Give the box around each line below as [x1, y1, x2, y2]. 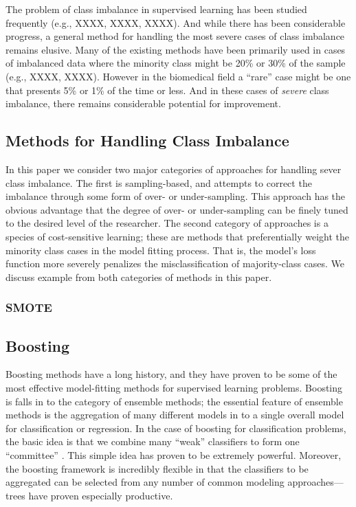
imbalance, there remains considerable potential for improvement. [5, 96, 281, 111]
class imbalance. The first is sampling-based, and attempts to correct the [5, 175, 312, 190]
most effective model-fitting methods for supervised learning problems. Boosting [5, 380, 343, 394]
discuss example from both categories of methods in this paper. [5, 269, 272, 284]
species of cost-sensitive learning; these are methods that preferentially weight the [5, 229, 349, 243]
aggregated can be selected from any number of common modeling [5, 475, 285, 489]
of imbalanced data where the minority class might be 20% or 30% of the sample [5, 56, 346, 70]
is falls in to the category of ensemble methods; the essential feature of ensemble [5, 394, 343, 408]
